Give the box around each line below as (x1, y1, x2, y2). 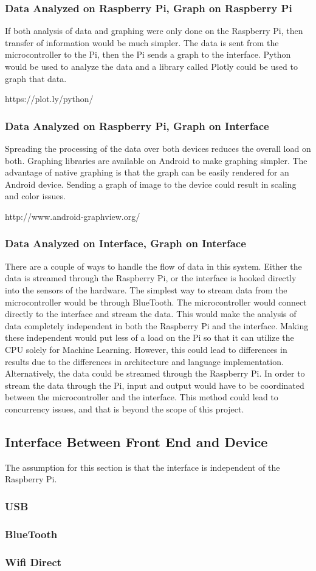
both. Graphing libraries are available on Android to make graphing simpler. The (5, 154, 307, 166)
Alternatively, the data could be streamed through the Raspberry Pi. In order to (5, 367, 305, 380)
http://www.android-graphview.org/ (5, 210, 140, 222)
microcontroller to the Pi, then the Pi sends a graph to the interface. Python (5, 48, 291, 61)
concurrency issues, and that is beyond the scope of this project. (5, 402, 244, 415)
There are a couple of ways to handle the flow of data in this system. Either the (5, 259, 302, 272)
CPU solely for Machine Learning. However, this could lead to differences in (5, 343, 287, 355)
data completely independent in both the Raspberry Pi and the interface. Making (5, 319, 309, 332)
